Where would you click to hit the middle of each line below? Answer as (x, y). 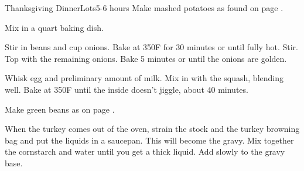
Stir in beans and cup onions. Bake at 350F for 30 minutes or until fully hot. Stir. (151, 47)
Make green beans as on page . (60, 109)
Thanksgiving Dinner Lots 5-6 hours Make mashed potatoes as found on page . (144, 8)
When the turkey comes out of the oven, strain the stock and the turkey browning (152, 129)
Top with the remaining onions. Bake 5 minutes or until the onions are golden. (146, 58)
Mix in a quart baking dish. (54, 27)
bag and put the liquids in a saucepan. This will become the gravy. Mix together (149, 140)
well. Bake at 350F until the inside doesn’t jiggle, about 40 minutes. (127, 89)
